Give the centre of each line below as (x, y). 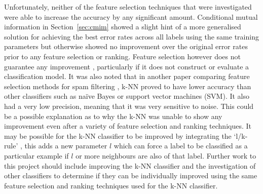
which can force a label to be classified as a (181, 146)
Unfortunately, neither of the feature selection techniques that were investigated (128, 7)
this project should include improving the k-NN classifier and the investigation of (130, 165)
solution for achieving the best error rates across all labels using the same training (131, 36)
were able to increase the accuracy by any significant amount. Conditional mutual (131, 16)
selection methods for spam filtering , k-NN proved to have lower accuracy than (128, 86)
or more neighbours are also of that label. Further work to (166, 155)
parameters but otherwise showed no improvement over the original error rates (126, 46)
